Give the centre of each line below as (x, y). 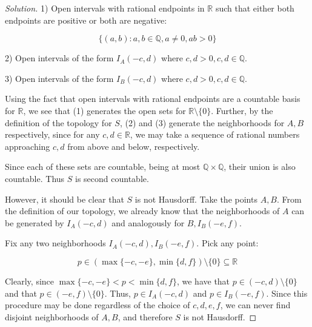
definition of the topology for (58, 122)
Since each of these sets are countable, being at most (103, 167)
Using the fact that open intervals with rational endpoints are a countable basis (153, 99)
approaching (28, 146)
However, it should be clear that (65, 199)
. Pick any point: (227, 243)
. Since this (287, 293)
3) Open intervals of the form (59, 78)
